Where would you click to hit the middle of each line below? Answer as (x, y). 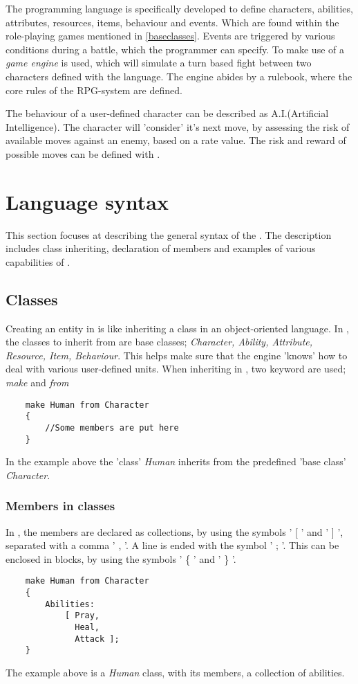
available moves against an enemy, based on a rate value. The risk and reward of (176, 140)
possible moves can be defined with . (83, 153)
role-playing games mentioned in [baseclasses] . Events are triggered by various (170, 36)
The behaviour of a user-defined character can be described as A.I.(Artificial (167, 113)
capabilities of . (38, 261)
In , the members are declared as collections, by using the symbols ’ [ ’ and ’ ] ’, (175, 531)
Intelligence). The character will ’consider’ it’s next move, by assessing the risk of (178, 126)
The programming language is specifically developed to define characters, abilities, (179, 8)
